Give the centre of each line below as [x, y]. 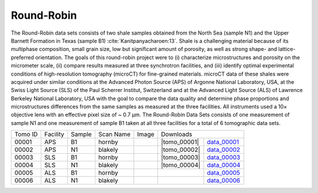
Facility [54, 134]
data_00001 [223, 142]
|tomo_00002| [180, 150]
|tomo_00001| [180, 142]
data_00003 [224, 157]
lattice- [287, 49]
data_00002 [224, 150]
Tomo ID [26, 134]
